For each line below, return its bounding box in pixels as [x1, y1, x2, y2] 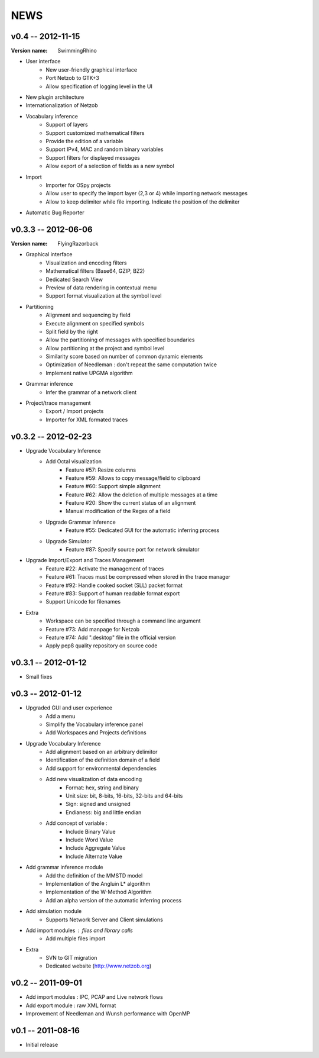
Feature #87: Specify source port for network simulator [66, 546, 200, 553]
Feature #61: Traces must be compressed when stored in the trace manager [45, 573, 230, 580]
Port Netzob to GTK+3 [45, 75, 100, 82]
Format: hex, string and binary [66, 784, 139, 791]
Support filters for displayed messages [45, 154, 140, 161]
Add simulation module [25, 908, 82, 915]
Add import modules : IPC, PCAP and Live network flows [25, 994, 164, 1001]
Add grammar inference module [25, 864, 103, 871]
